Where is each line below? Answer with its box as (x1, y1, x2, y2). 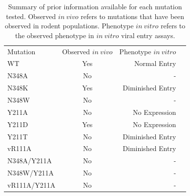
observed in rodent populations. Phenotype (5, 21, 134, 31)
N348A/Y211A (7, 155, 52, 166)
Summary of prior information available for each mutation (8, 1, 182, 11)
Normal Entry (134, 58, 176, 68)
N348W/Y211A (7, 168, 54, 178)
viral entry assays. (121, 30, 175, 40)
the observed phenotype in (15, 30, 94, 40)
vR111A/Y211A (7, 179, 56, 190)
